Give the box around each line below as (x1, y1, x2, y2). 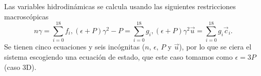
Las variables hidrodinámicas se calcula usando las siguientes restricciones (4, 1, 236, 11)
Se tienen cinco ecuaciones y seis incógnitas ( (4, 41, 145, 52)
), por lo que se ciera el (179, 41, 252, 52)
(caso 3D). (4, 61, 36, 72)
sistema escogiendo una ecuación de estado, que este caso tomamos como (4, 51, 233, 62)
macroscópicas (4, 11, 49, 21)
